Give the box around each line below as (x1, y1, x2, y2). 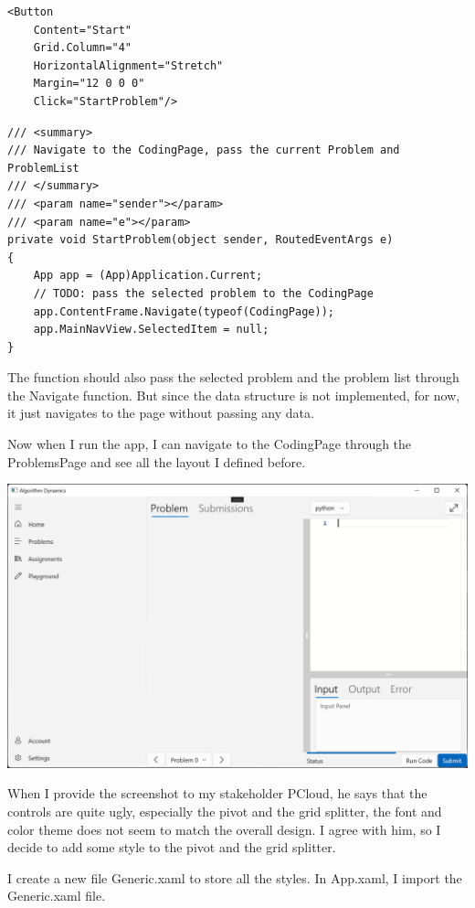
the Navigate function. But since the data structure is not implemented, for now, (7, 385, 460, 404)
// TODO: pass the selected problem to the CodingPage (33, 286, 374, 300)
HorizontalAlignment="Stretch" (33, 59, 224, 72)
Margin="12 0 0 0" (33, 77, 145, 91)
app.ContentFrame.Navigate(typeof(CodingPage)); (33, 304, 334, 318)
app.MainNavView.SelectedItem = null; (33, 323, 269, 336)
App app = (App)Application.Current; (33, 269, 263, 283)
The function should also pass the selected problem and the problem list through (7, 368, 459, 387)
